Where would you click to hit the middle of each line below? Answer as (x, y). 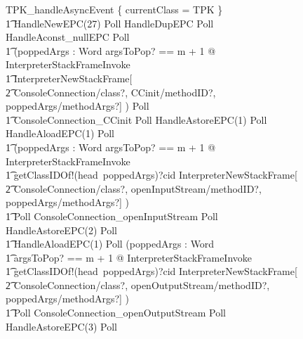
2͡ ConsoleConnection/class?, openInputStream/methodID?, (134, 188)
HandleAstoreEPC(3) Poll (61, 326)
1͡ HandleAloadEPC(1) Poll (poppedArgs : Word (110, 244)
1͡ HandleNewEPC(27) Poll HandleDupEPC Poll (110, 23)
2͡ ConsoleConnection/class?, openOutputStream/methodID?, (138, 284)
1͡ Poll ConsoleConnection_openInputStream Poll (112, 216)
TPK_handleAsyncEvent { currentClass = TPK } (114, 9)
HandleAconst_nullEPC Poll (68, 37)
